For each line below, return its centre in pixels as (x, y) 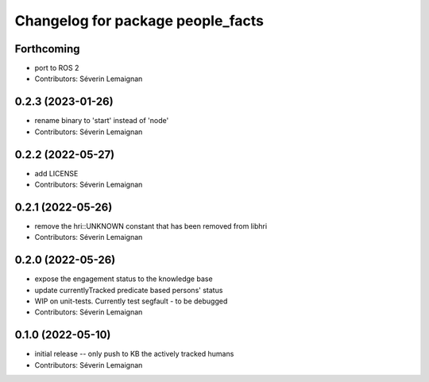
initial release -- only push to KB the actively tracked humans (134, 354)
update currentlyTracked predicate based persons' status (129, 290)
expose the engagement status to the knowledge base (124, 279)
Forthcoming (47, 49)
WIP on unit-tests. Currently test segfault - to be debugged (131, 301)
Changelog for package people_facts (139, 21)
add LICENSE (56, 173)
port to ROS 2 (57, 68)
